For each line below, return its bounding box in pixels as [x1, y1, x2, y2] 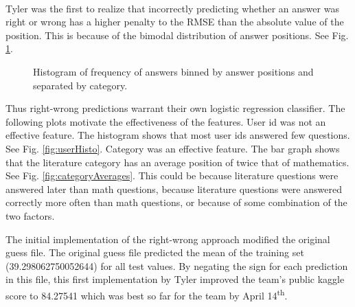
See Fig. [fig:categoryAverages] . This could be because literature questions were [5, 168, 339, 183]
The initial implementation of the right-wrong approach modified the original [5, 231, 330, 246]
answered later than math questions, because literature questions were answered [5, 181, 342, 196]
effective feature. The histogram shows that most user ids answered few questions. [5, 128, 350, 142]
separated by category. [33, 78, 128, 92]
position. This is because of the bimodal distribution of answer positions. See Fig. [5, 27, 349, 42]
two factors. [5, 208, 55, 223]
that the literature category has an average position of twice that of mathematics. [5, 155, 350, 169]
